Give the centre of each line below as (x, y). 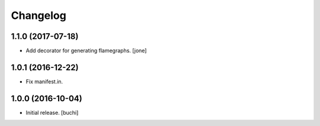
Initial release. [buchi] (52, 112)
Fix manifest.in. (44, 81)
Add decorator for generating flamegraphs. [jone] (86, 51)
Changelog (39, 15)
